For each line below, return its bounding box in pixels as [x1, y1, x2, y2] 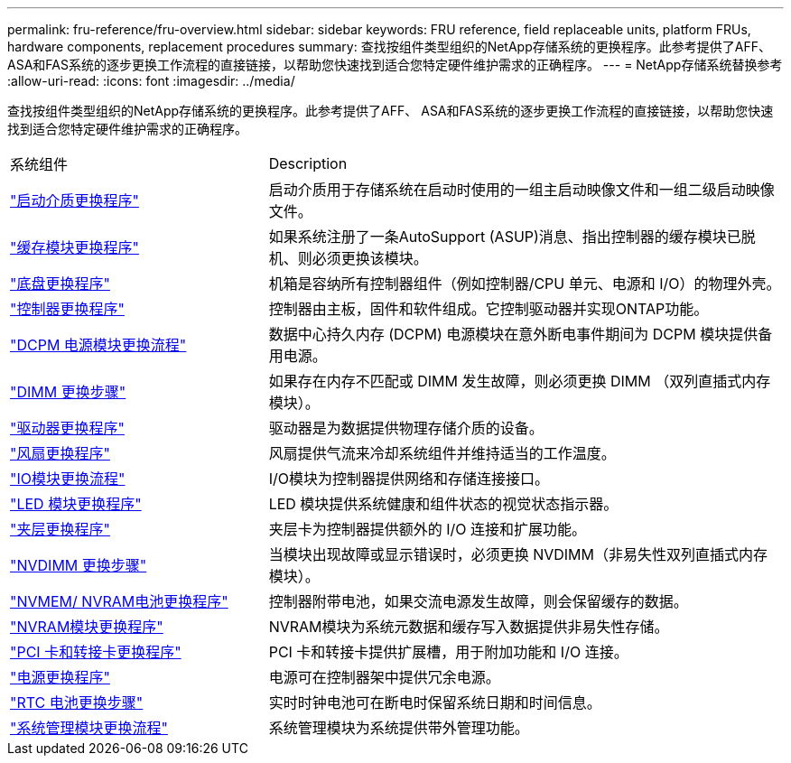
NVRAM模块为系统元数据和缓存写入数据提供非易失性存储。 [268, 618, 669, 636]
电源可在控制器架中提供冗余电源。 [268, 668, 500, 686]
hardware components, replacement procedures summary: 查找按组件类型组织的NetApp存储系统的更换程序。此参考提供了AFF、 [7, 39, 771, 54]
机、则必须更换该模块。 [268, 249, 428, 267]
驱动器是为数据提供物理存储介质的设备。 [268, 419, 544, 437]
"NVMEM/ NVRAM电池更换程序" [10, 592, 228, 610]
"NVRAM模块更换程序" [10, 618, 163, 636]
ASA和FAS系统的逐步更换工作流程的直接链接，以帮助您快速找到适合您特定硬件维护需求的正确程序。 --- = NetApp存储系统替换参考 [7, 57, 783, 72]
